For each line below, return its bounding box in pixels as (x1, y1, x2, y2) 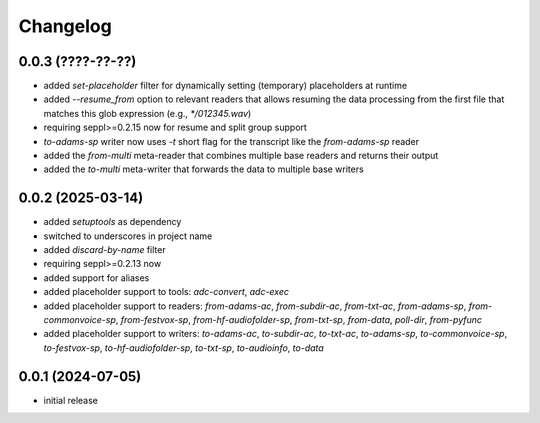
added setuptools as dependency (43, 216, 182, 228)
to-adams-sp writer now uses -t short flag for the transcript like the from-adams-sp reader (43, 135, 420, 147)
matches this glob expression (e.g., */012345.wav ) (43, 107, 252, 119)
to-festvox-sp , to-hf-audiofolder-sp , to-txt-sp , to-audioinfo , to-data (43, 341, 324, 354)
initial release (43, 394, 99, 406)
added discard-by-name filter (43, 244, 166, 256)
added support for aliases (43, 271, 150, 284)
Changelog (18, 15, 112, 37)
